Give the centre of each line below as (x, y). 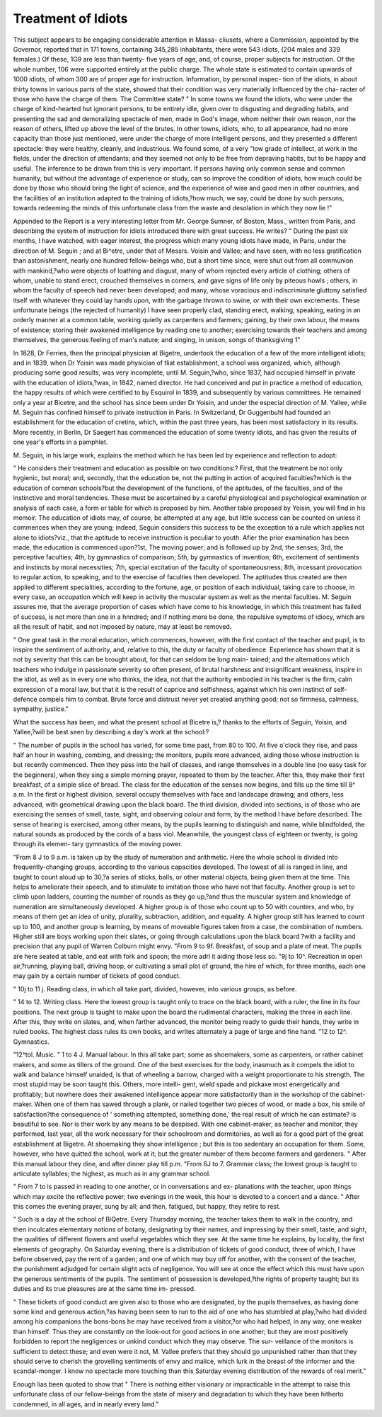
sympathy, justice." (41, 709)
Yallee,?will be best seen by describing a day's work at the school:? (111, 732)
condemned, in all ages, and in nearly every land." (86, 1404)
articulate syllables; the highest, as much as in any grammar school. (112, 1173)
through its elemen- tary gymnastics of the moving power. (98, 844)
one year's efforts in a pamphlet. (60, 442)
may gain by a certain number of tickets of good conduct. (97, 976)
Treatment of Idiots (70, 18)
